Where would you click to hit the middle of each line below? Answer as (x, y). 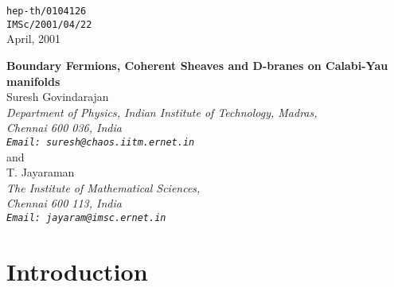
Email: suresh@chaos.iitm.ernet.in (101, 142)
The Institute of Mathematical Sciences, (103, 187)
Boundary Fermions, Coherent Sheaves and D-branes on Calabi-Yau (197, 65)
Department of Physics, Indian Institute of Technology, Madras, (162, 112)
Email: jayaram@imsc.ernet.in (86, 217)
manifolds (33, 81)
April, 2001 (34, 39)
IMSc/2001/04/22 (49, 24)
